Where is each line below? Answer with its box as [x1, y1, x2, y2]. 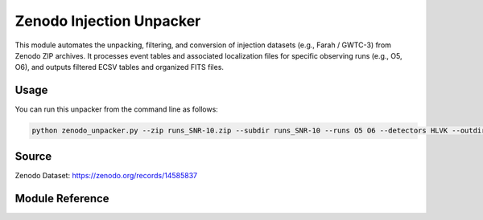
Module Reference [14, 191, 109, 205]
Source [14, 149, 52, 163]
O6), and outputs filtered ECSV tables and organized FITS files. [14, 63, 225, 72]
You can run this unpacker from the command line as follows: [14, 104, 219, 114]
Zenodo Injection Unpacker [14, 12, 201, 30]
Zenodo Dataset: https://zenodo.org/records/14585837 [14, 170, 197, 180]
